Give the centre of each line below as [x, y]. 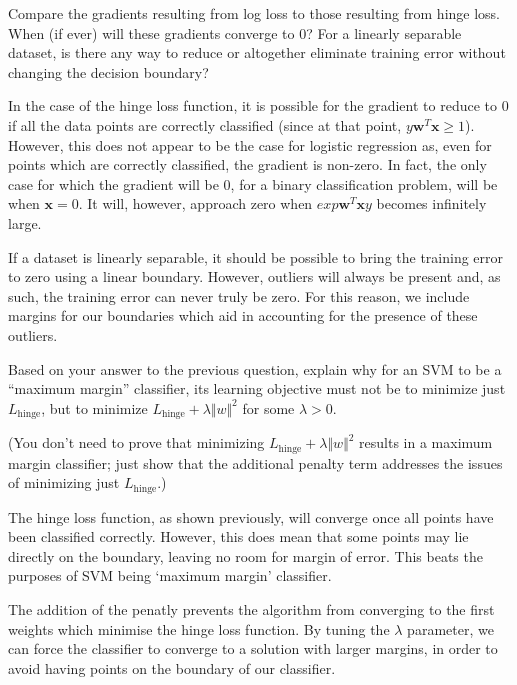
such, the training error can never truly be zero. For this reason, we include [239, 295]
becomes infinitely [431, 203]
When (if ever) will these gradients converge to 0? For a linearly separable [235, 32]
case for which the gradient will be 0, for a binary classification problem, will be [253, 183]
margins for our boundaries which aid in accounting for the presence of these [243, 315]
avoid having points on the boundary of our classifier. [172, 667]
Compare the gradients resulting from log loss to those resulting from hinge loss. [254, 13]
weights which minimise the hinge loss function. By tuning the [199, 628]
